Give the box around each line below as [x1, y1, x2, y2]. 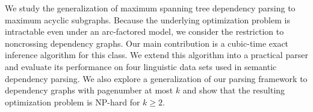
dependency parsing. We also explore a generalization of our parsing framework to [5, 72, 308, 84]
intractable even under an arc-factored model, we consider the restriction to [5, 25, 284, 38]
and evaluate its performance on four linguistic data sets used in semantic [5, 60, 277, 72]
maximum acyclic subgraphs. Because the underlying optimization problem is [5, 13, 290, 26]
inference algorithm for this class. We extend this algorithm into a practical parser [5, 49, 308, 61]
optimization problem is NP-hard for [5, 95, 140, 108]
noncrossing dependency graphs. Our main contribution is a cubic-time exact [5, 37, 289, 49]
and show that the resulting [182, 84, 285, 96]
